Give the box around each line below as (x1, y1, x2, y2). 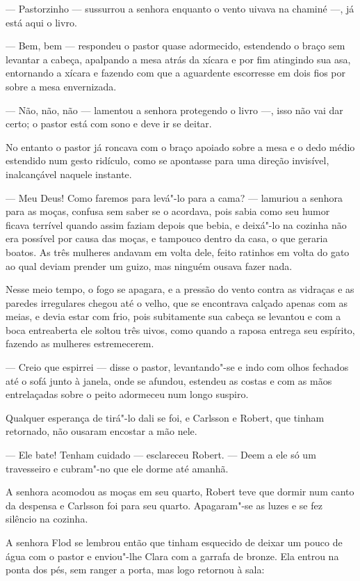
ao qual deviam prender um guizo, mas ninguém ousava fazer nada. (6, 258, 293, 273)
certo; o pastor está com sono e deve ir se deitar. (6, 116, 212, 131)
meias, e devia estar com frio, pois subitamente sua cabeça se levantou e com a (6, 309, 341, 324)
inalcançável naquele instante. (6, 166, 132, 181)
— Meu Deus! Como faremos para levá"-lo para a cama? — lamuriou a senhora (6, 190, 343, 205)
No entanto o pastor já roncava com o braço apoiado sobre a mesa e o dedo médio (6, 139, 355, 154)
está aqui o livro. (6, 15, 77, 29)
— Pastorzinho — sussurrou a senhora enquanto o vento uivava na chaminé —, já (6, 1, 354, 15)
